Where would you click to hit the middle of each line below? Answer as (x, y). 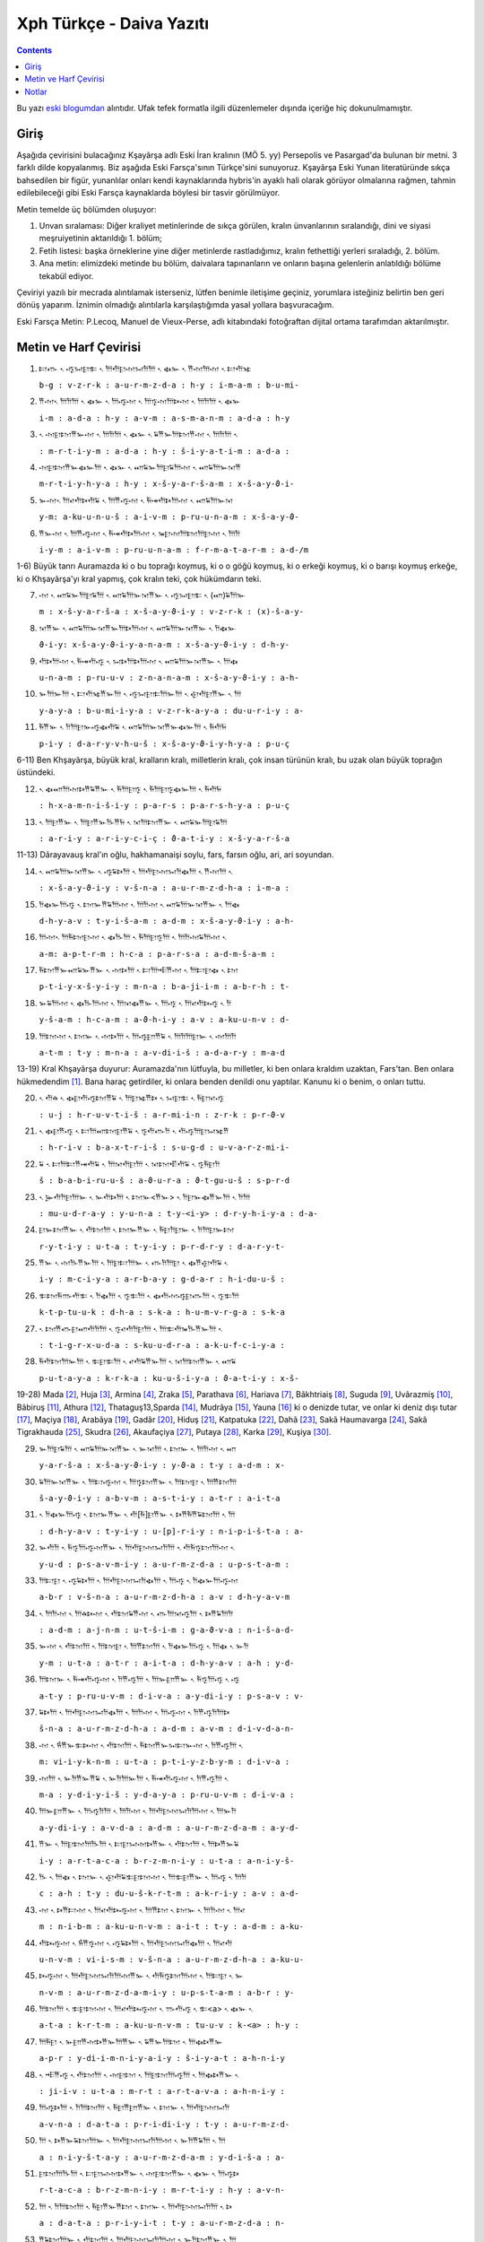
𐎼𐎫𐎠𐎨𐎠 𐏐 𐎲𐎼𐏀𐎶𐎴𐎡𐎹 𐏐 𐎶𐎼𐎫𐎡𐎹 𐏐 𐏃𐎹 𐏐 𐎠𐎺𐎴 (139, 2173)
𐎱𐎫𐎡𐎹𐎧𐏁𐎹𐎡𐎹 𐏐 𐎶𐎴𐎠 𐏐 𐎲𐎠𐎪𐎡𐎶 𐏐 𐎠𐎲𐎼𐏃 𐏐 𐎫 (139, 970)
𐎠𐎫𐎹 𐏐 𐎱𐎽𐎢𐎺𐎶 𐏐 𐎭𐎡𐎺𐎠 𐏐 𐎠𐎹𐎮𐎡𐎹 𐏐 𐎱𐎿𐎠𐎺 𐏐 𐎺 (139, 1679)
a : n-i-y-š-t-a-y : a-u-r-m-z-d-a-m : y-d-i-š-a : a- (162, 2157)
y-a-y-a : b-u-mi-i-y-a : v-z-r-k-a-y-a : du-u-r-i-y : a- (172, 710)
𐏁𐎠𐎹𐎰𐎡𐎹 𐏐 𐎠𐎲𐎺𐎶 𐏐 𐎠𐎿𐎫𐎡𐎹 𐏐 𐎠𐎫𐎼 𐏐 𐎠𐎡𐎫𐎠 (138, 1482)
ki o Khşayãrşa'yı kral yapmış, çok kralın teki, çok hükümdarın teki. (139, 578)
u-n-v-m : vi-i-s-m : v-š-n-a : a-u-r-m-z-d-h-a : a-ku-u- (172, 1959)
